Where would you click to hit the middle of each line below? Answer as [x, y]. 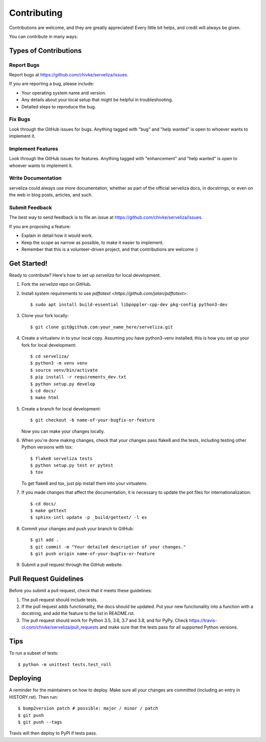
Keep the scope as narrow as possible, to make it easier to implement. [93, 242]
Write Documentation [35, 178]
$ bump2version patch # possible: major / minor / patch [88, 708]
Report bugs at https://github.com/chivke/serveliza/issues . [69, 75]
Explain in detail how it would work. [57, 236]
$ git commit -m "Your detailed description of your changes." [108, 547]
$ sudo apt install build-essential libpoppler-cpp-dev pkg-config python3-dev [129, 305]
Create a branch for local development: [61, 408]
